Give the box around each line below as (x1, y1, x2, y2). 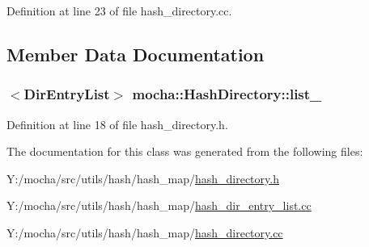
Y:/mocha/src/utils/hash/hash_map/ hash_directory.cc (6, 224, 283, 241)
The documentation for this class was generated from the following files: (6, 143, 363, 160)
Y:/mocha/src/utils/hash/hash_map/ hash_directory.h (6, 170, 279, 186)
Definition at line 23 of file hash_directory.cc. (6, 2, 232, 19)
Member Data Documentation (6, 41, 265, 66)
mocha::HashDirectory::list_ (132, 84, 322, 104)
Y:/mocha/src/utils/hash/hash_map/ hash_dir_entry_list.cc (6, 197, 312, 214)
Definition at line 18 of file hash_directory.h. (6, 115, 228, 132)
